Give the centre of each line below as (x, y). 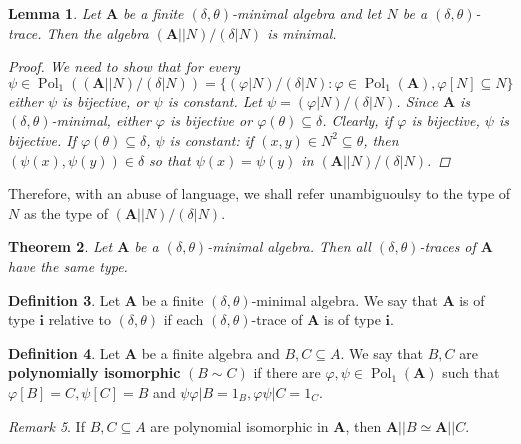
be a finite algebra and (210, 352)
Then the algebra (97, 32)
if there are (287, 372)
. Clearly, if (357, 120)
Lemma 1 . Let (54, 13)
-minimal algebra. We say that (344, 299)
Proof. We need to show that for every (124, 66)
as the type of (65, 212)
